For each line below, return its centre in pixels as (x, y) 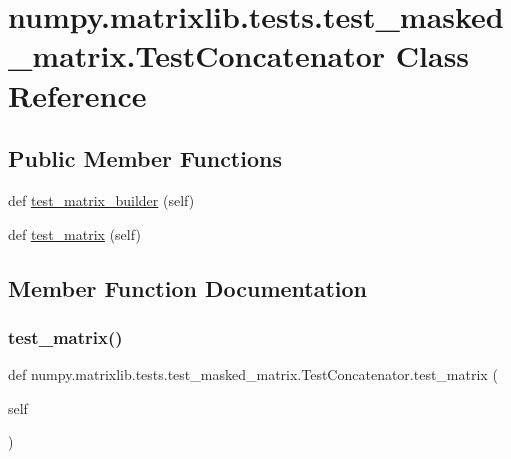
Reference (77, 94)
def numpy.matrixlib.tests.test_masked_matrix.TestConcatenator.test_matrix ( (253, 374)
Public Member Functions (145, 158)
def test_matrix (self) (74, 233)
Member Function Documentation (188, 287)
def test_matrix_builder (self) (101, 199)
